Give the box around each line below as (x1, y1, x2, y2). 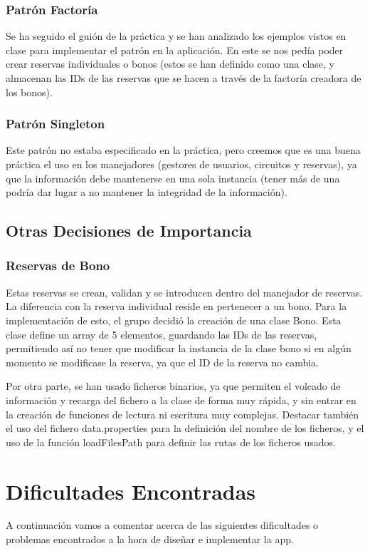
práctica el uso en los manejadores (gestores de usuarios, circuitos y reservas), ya (6, 157, 357, 171)
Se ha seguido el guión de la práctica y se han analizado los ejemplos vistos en (6, 29, 347, 43)
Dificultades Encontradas (6, 476, 256, 505)
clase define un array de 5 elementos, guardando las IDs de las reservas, (6, 326, 317, 341)
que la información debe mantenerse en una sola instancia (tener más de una (6, 170, 340, 185)
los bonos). (6, 84, 53, 99)
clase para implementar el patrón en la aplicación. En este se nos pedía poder (6, 42, 344, 57)
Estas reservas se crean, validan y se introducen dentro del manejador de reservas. (6, 284, 363, 299)
